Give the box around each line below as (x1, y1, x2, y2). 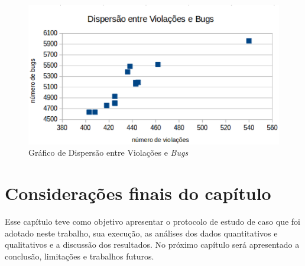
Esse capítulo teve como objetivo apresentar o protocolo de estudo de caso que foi (5, 215, 300, 228)
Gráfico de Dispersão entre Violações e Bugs (28, 146, 189, 159)
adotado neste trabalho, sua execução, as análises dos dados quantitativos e (5, 226, 278, 239)
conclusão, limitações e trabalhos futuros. (5, 249, 154, 262)
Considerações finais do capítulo (5, 181, 271, 205)
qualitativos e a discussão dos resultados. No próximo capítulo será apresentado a (5, 238, 300, 251)
